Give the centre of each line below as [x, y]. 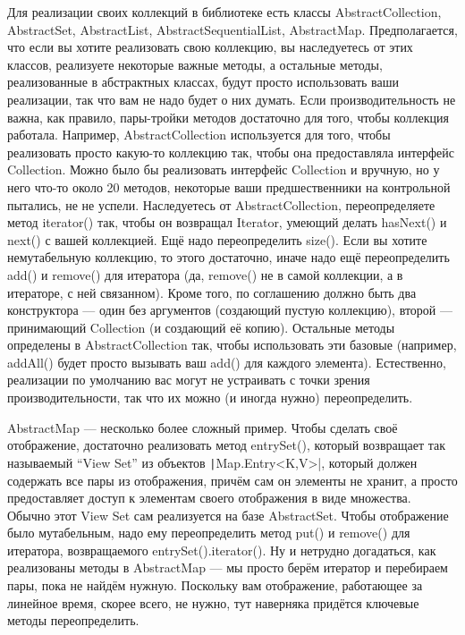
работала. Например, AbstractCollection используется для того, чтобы [199, 135]
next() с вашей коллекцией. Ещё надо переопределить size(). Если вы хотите [217, 239]
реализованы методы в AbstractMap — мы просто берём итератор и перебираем [228, 567]
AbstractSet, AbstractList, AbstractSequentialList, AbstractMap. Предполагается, [232, 29]
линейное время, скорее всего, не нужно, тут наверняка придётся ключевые [213, 602]
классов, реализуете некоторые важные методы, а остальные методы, [195, 64]
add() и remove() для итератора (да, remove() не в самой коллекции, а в [205, 274]
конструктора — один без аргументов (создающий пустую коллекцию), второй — [230, 310]
